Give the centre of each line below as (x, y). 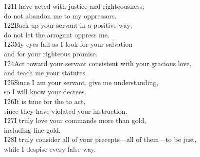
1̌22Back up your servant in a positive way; (68, 25)
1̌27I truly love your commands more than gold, (75, 120)
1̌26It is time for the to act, (45, 101)
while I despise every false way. (50, 148)
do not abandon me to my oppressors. (60, 15)
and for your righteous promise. (51, 53)
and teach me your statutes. (45, 73)
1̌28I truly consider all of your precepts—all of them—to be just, (100, 139)
